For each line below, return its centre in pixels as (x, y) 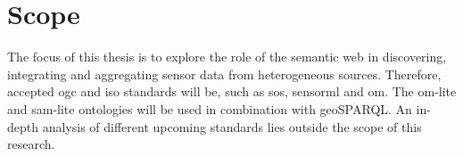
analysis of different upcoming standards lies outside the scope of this (232, 126)
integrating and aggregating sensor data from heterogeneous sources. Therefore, (224, 74)
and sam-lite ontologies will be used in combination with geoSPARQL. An (210, 108)
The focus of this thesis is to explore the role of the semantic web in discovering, (227, 57)
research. (31, 144)
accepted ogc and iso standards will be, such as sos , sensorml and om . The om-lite (232, 91)
